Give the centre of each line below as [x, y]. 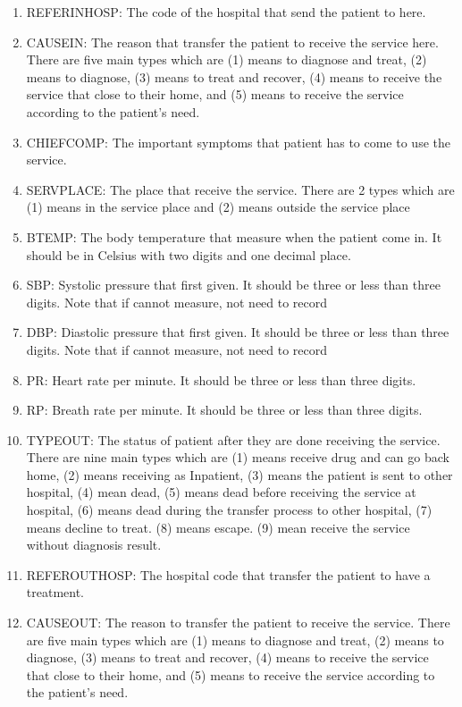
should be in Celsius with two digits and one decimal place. [189, 254]
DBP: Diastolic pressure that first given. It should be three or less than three [238, 332]
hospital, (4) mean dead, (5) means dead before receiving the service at [221, 492]
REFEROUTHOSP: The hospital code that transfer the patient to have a [228, 574]
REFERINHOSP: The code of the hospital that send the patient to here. [226, 12]
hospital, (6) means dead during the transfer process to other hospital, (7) [229, 510]
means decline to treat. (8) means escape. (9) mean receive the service [218, 527]
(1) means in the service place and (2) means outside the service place [218, 207]
